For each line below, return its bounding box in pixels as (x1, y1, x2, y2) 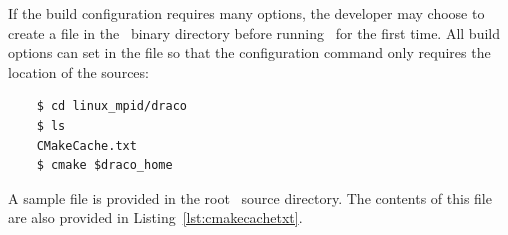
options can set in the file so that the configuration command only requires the (8, 42, 491, 63)
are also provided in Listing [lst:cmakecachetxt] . (8, 207, 303, 228)
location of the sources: (8, 61, 149, 82)
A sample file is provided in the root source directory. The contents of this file (8, 187, 492, 208)
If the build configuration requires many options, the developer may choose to (8, 3, 485, 23)
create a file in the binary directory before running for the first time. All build (8, 22, 500, 43)
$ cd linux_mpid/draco (36, 99, 187, 114)
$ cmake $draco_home (36, 158, 173, 173)
